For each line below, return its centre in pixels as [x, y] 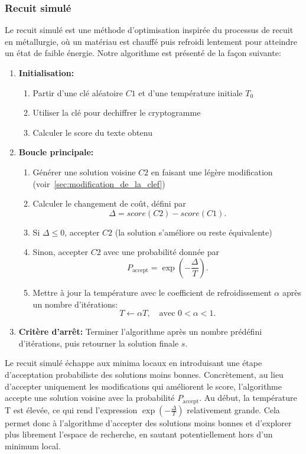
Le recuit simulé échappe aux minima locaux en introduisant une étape [134, 363]
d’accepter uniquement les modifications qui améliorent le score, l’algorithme [143, 386]
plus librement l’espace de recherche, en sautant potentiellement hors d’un [139, 434]
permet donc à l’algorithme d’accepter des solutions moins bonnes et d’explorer [148, 422]
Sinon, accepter [60, 252]
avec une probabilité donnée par [162, 252]
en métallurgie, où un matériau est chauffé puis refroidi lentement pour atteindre [151, 41]
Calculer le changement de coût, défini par [109, 203]
